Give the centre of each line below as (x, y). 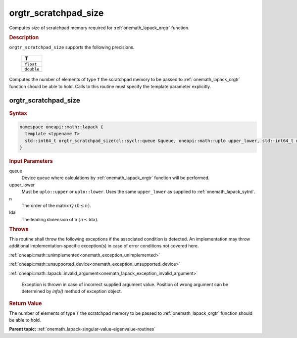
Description (24, 37)
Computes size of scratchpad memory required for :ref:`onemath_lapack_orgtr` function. (99, 28)
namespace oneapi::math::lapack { (61, 127)
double (32, 69)
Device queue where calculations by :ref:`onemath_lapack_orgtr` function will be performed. (116, 178)
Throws (19, 229)
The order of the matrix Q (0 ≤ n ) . (56, 205)
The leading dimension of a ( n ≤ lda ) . (60, 219)
